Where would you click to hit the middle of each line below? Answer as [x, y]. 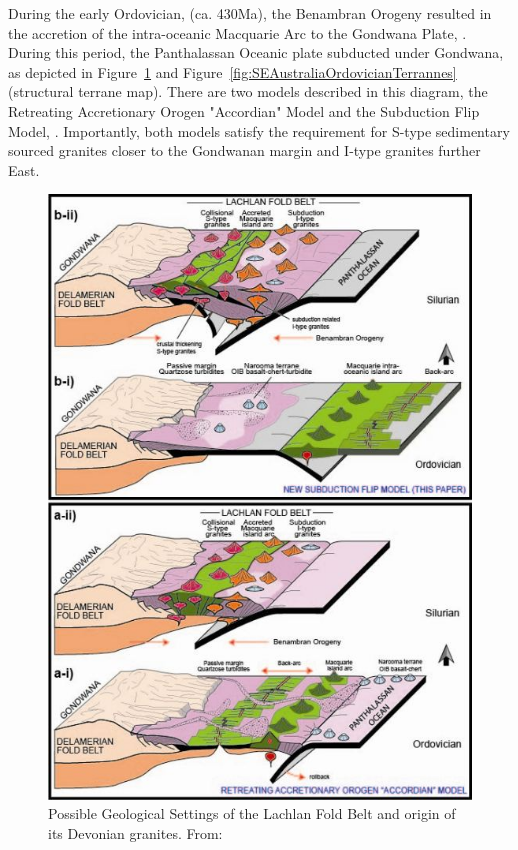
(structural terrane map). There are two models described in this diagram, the [248, 91]
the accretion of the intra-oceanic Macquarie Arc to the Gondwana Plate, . [237, 32]
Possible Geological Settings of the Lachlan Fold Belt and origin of [252, 813]
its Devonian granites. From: [135, 832]
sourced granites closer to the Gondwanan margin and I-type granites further [244, 150]
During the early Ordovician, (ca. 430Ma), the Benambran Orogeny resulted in [250, 13]
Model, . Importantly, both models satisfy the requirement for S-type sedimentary [259, 130]
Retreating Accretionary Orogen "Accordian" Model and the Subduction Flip [244, 110]
